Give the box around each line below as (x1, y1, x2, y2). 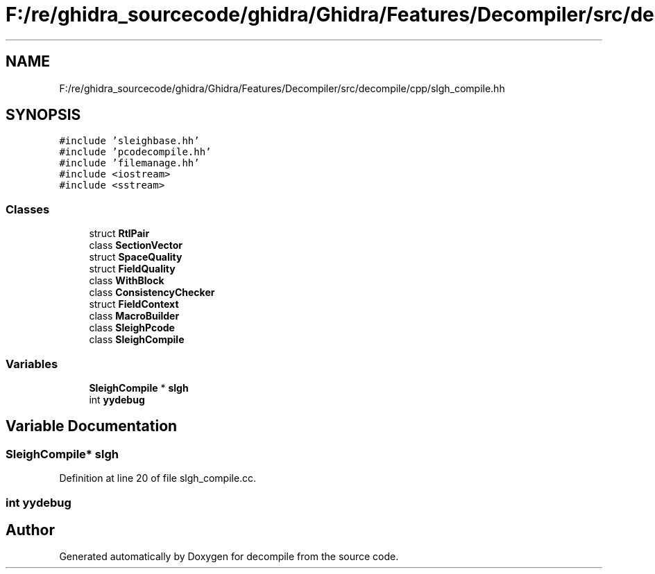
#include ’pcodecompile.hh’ (59, 146, 212, 158)
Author (6, 521, 55, 539)
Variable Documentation (6, 417, 178, 435)
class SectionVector (89, 239, 183, 252)
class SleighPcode (89, 322, 175, 334)
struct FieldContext (89, 298, 179, 311)
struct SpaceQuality (89, 251, 182, 263)
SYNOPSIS (6, 106, 81, 124)
